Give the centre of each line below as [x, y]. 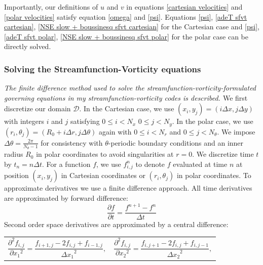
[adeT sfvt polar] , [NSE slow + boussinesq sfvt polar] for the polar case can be [126, 36]
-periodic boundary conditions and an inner [176, 142]
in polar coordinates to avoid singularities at [105, 154]
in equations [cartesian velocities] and [184, 7]
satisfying [85, 121]
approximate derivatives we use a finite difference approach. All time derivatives [128, 188]
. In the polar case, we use [213, 121]
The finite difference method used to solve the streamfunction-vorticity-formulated [130, 88]
